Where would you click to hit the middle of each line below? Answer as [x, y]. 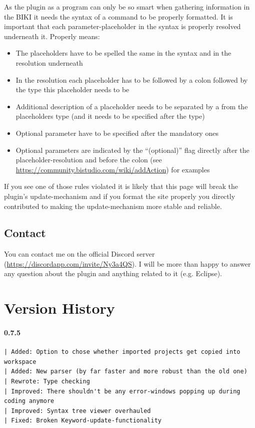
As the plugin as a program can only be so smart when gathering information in [127, 7]
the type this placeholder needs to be [72, 89]
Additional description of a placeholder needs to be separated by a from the [132, 106]
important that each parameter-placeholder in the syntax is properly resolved [122, 26]
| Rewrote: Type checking [47, 382]
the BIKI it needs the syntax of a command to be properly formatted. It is [118, 16]
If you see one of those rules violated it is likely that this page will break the [121, 186]
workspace [20, 362]
